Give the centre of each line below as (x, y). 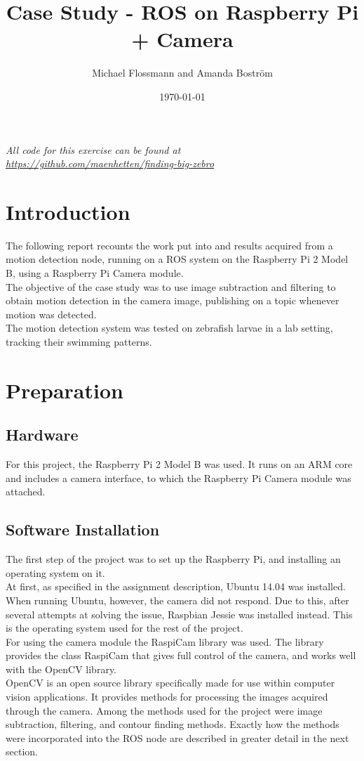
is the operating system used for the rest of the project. (124, 628)
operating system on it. (55, 572)
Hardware (42, 435)
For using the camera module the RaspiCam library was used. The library (165, 641)
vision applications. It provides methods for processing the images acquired (167, 697)
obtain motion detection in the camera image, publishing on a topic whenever (173, 300)
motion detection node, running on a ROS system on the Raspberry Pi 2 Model (177, 259)
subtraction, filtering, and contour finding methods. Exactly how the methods (173, 724)
